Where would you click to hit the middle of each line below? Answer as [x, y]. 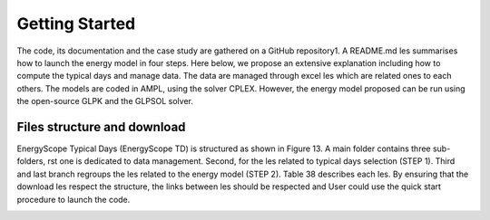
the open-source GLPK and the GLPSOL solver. [105, 101]
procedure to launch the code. [73, 199]
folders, [31, 161]
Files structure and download [101, 127]
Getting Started [76, 24]
